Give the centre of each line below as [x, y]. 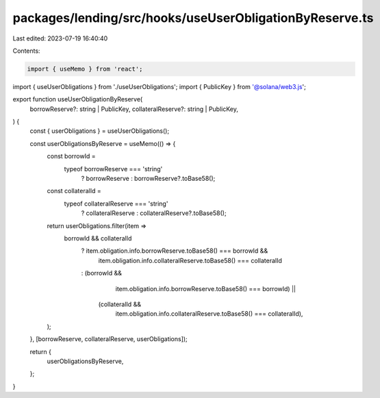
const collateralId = [74, 191]
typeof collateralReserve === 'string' [116, 203]
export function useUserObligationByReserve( [78, 99]
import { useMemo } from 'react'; [85, 69]
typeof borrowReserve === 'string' [113, 169]
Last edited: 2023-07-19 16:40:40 [60, 38]
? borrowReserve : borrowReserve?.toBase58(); [148, 179]
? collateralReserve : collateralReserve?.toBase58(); [154, 213]
